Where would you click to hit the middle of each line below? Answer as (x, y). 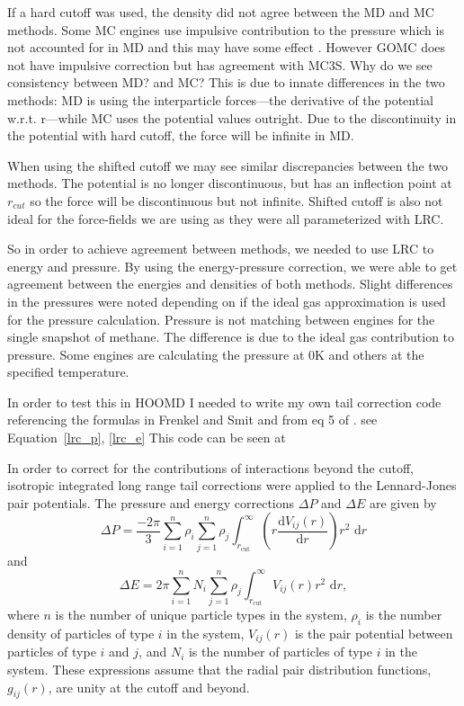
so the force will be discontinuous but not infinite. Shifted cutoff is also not (236, 200)
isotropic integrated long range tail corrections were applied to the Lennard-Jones (232, 485)
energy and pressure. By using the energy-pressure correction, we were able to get (232, 266)
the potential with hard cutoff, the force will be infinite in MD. (181, 135)
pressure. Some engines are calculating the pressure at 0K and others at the (216, 354)
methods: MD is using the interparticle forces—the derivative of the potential (220, 99)
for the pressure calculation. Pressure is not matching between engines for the (221, 319)
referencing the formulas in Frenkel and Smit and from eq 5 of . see (192, 420)
